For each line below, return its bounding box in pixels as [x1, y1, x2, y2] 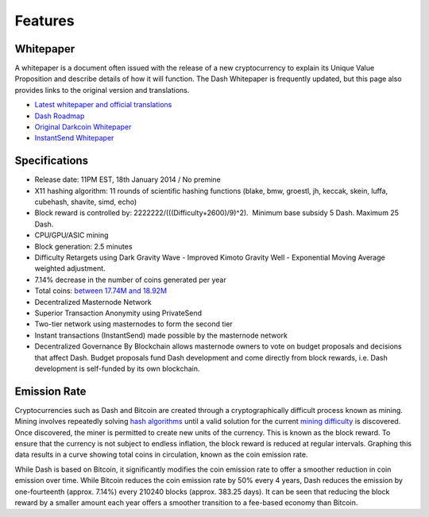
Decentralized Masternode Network [34, 297, 152, 307]
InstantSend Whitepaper [34, 133, 114, 143]
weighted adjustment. [34, 264, 106, 273]
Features [14, 12, 75, 29]
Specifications [14, 154, 89, 168]
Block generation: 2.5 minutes [34, 241, 133, 251]
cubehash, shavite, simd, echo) [34, 197, 137, 206]
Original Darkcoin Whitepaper [34, 122, 132, 132]
